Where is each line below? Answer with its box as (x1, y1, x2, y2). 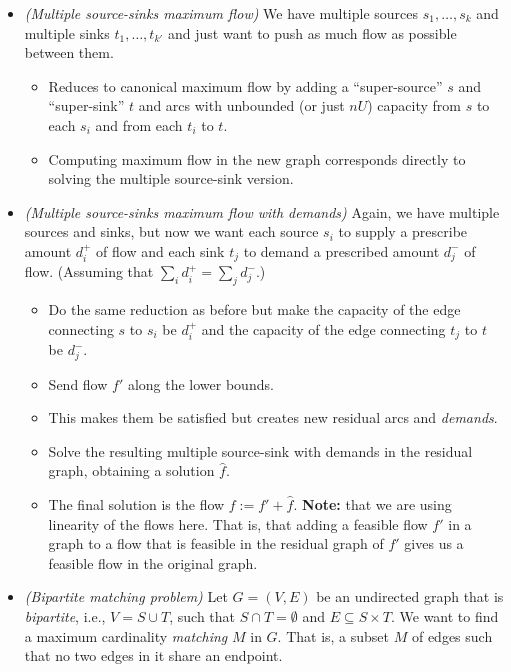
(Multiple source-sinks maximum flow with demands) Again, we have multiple (24, 201, 500, 222)
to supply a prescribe (338, 221, 468, 242)
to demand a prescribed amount (243, 240, 440, 261)
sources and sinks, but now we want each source (24, 221, 319, 242)
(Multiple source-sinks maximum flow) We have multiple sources (24, 3, 419, 23)
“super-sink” (48, 95, 125, 116)
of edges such (411, 625, 493, 646)
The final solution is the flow (48, 494, 225, 515)
